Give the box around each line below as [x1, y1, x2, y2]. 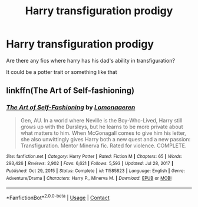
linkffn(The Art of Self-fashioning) [6, 86, 134, 96]
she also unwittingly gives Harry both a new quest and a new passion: [20, 135, 191, 143]
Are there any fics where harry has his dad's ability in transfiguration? [6, 57, 176, 64]
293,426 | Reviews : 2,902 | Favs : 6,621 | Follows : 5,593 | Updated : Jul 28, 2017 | [6, 161, 174, 167]
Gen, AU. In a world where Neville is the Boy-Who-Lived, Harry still [20, 117, 183, 124]
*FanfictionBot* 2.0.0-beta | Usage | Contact [6, 193, 110, 201]
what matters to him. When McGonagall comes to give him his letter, [20, 129, 187, 137]
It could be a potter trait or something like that [6, 68, 117, 75]
